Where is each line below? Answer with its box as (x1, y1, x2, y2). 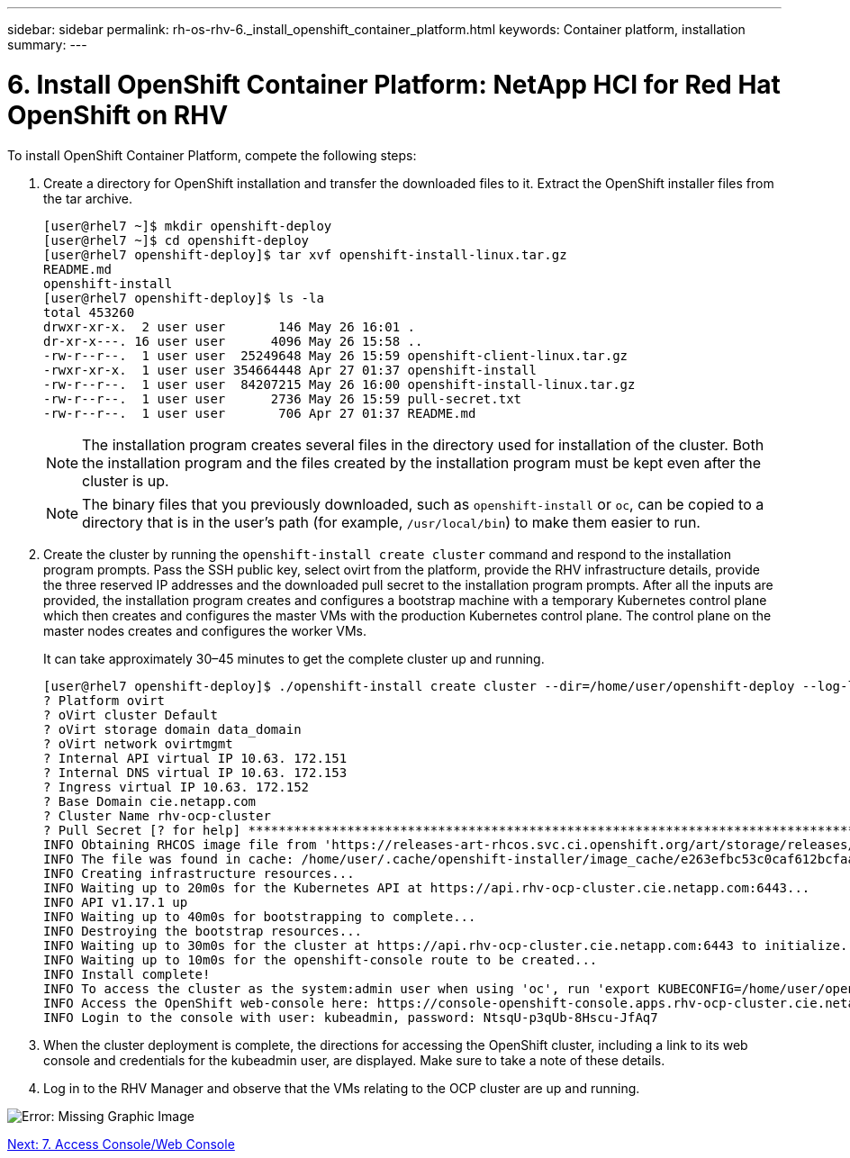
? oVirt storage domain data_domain (43, 721, 302, 737)
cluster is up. (82, 471, 169, 490)
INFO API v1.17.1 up (43, 894, 188, 909)
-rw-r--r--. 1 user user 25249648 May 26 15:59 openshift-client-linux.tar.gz (43, 348, 628, 363)
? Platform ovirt (43, 692, 165, 708)
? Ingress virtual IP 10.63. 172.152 (43, 779, 310, 794)
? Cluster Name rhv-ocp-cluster (43, 808, 271, 823)
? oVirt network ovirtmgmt (43, 736, 233, 751)
